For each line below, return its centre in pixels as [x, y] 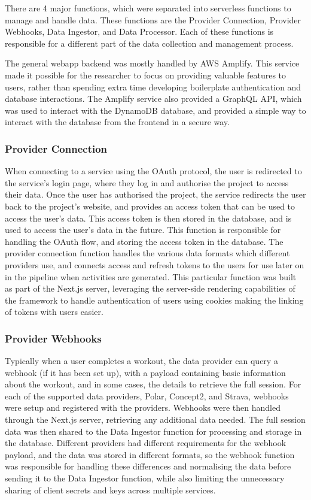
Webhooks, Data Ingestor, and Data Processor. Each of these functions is [139, 31]
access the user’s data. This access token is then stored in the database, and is [148, 218]
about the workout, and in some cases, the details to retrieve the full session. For [153, 384]
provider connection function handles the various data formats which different [147, 253]
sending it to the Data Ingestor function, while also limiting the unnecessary [145, 478]
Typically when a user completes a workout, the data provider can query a [141, 361]
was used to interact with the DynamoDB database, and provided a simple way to [155, 110]
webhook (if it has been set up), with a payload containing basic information [145, 372]
